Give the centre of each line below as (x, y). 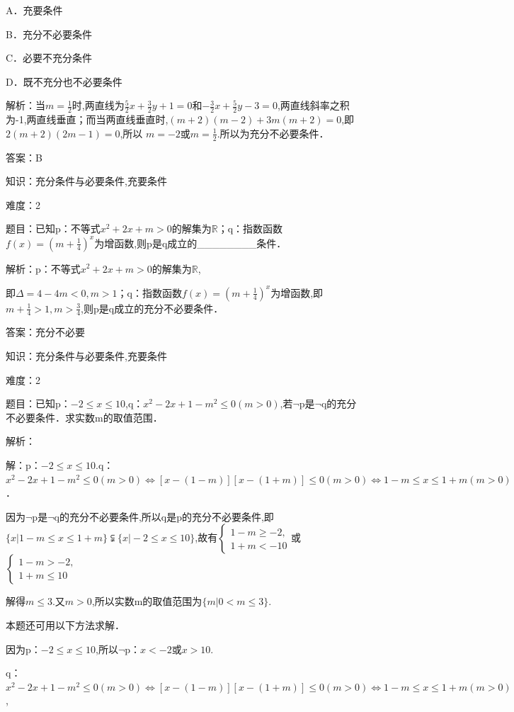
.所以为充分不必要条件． (273, 133)
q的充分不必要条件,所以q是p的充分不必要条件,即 (164, 516)
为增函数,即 (297, 292)
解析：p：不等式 (43, 268)
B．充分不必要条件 (49, 34)
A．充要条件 (34, 10)
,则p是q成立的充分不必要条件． (152, 308)
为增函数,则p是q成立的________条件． (190, 243)
